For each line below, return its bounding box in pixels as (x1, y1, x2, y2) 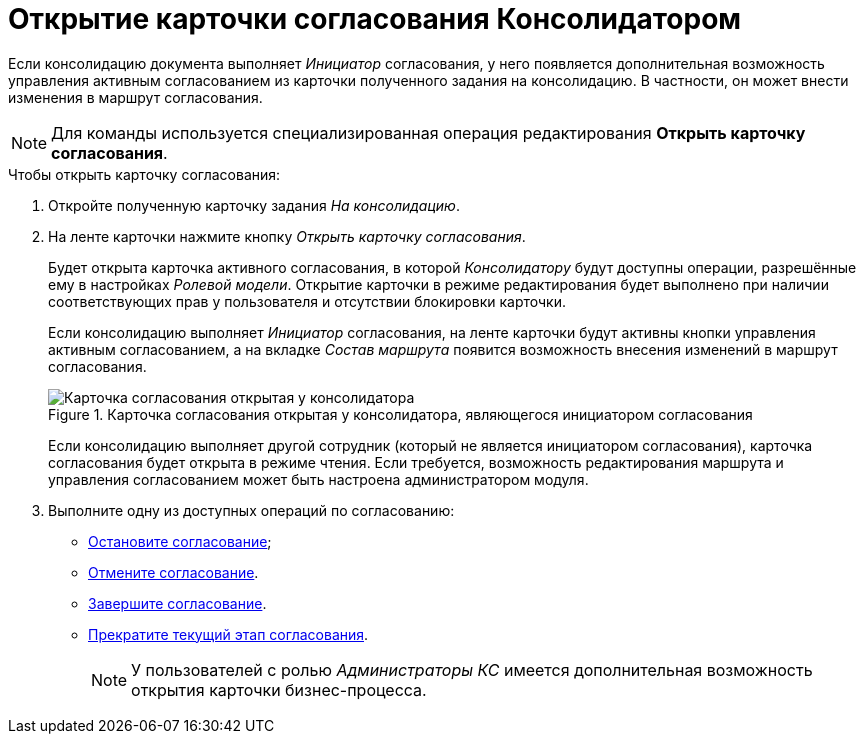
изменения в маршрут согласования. (8, 88, 263, 106)
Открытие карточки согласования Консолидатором (8, 2, 742, 36)
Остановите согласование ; (88, 532, 272, 550)
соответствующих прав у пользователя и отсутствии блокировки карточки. (48, 292, 566, 310)
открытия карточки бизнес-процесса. (131, 679, 427, 700)
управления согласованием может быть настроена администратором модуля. (48, 470, 589, 488)
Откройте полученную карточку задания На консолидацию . (48, 196, 460, 214)
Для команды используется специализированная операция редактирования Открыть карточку (51, 122, 806, 143)
